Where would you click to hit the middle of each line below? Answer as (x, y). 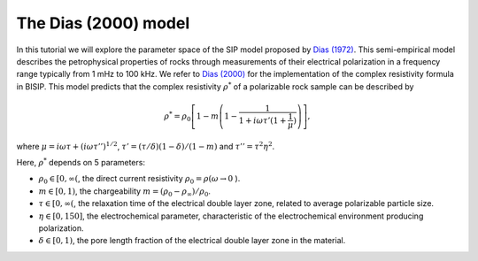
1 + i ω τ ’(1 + (262, 120)
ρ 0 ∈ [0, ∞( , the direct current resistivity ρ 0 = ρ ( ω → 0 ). (139, 180)
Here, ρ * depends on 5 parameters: (81, 162)
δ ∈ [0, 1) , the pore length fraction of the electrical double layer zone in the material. (192, 241)
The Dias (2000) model (103, 23)
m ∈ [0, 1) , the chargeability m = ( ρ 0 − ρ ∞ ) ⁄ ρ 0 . (125, 192)
